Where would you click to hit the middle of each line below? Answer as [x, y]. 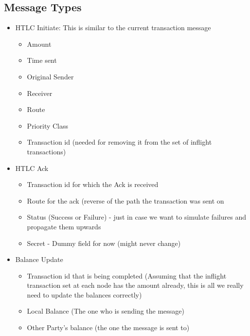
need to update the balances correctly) [84, 294]
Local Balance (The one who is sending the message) [106, 311]
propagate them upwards [64, 226]
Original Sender [50, 76]
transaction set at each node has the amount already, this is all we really [135, 285]
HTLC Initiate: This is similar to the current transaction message [113, 28]
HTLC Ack [32, 168]
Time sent [42, 60]
